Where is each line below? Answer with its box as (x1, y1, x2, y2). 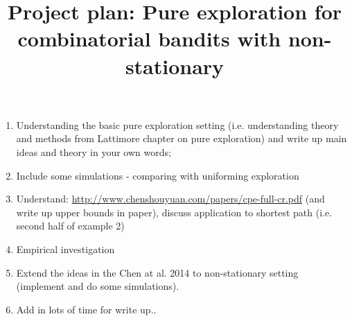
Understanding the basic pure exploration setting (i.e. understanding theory (16, 117, 339, 132)
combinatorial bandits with (17, 24, 281, 53)
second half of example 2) (16, 218, 125, 233)
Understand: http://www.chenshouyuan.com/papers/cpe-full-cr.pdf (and (16, 191, 325, 206)
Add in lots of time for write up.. (16, 302, 157, 316)
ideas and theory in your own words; (16, 144, 171, 159)
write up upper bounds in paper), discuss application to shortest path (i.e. (16, 205, 333, 219)
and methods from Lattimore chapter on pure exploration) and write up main (16, 131, 347, 146)
